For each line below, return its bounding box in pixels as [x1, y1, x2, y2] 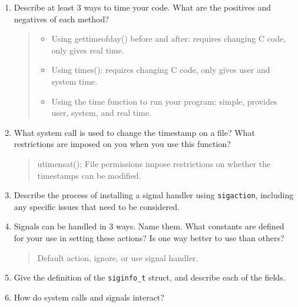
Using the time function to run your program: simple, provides [51, 95, 277, 107]
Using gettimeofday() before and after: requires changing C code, [51, 32, 286, 45]
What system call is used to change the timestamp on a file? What [14, 126, 255, 138]
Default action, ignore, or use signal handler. [37, 251, 198, 263]
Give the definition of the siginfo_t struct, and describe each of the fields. [14, 271, 286, 283]
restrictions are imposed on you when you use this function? [14, 138, 231, 150]
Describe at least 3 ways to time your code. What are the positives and [14, 1, 271, 13]
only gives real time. [51, 44, 124, 56]
